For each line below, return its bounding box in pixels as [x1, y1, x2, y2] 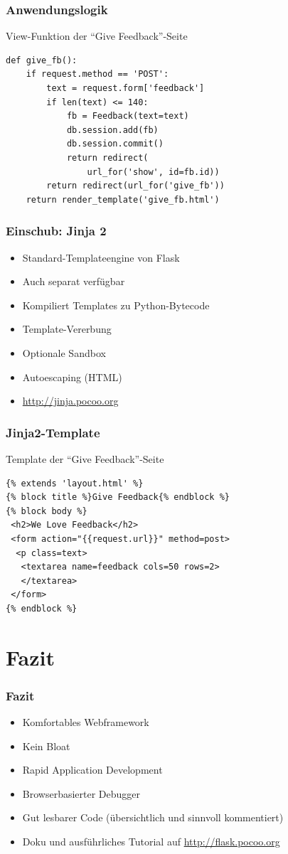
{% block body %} [6, 506, 87, 516]
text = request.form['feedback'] [46, 83, 205, 93]
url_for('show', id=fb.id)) [87, 166, 220, 177]
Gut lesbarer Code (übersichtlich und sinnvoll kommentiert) [22, 810, 284, 825]
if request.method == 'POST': [26, 69, 169, 80]
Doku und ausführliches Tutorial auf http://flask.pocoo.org [22, 834, 280, 849]
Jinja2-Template [6, 423, 100, 441]
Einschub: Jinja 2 [6, 222, 107, 240]
